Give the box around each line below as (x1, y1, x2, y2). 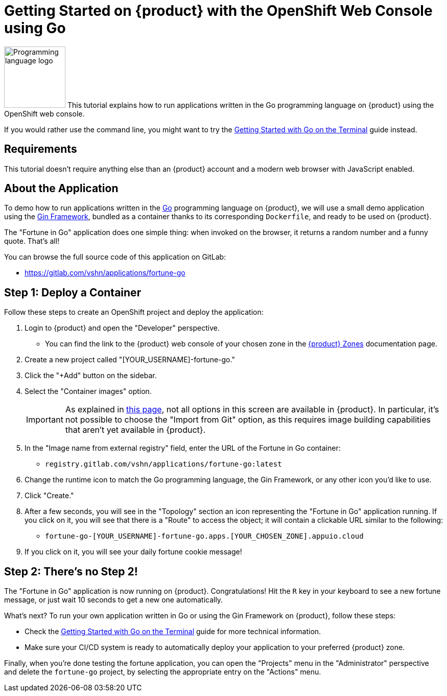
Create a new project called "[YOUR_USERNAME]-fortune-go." (25, 355, 235, 364)
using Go (4, 19, 66, 37)
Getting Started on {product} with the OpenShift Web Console (4, 2, 433, 19)
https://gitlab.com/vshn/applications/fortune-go (25, 268, 185, 277)
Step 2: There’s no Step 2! (4, 565, 138, 578)
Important (26, 414, 63, 425)
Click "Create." (25, 491, 74, 500)
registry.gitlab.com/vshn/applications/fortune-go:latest (45, 460, 282, 469)
